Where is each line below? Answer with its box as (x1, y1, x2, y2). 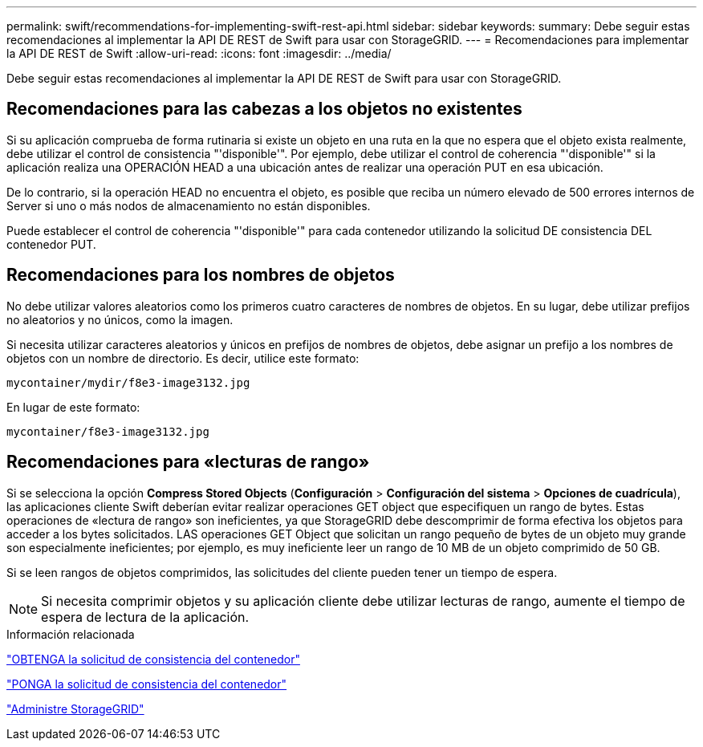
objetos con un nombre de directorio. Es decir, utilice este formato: (6, 351, 360, 365)
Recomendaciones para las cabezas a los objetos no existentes (6, 99, 522, 120)
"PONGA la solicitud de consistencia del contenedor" (6, 676, 287, 691)
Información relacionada (6, 627, 135, 641)
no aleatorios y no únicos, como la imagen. (6, 312, 234, 327)
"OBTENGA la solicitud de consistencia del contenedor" (6, 652, 300, 666)
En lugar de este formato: (6, 400, 140, 414)
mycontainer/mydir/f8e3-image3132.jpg (6, 376, 250, 389)
